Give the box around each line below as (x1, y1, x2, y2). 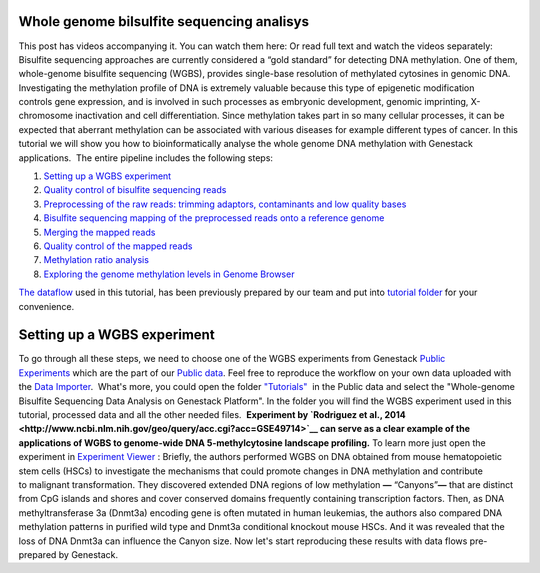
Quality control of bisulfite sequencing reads (43, 184, 227, 196)
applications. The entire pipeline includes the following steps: (18, 151, 274, 164)
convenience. (18, 300, 75, 312)
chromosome (18, 110, 74, 122)
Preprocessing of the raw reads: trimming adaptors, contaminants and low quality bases (43, 198, 407, 210)
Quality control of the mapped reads (43, 240, 193, 252)
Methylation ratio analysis (43, 254, 150, 266)
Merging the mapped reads (43, 226, 156, 238)
